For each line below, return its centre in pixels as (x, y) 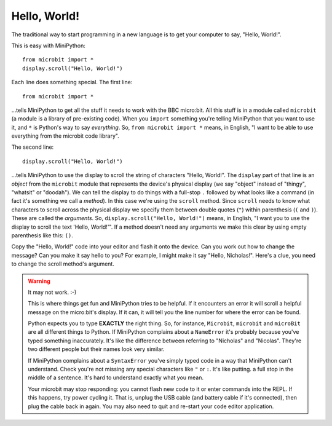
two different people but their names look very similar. (96, 349)
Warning (39, 281)
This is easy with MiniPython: (49, 45)
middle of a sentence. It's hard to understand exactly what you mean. (116, 377)
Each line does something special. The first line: (72, 82)
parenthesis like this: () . (42, 235)
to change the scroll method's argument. (63, 264)
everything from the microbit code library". (65, 136)
